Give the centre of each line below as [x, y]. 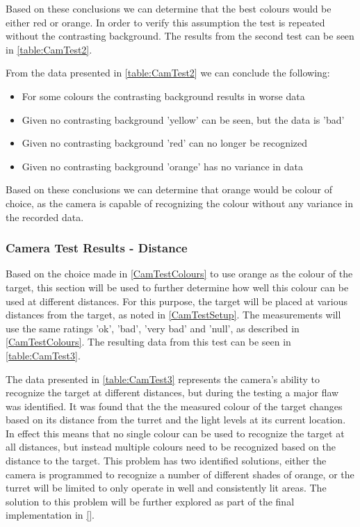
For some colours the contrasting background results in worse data [163, 96]
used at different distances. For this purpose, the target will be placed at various [177, 301]
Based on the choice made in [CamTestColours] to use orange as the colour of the [179, 274]
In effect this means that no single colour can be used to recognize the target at [175, 433]
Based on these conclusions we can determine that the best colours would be [169, 8]
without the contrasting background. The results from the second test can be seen [180, 36]
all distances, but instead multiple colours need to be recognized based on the [171, 447]
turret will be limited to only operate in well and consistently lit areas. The [166, 488]
